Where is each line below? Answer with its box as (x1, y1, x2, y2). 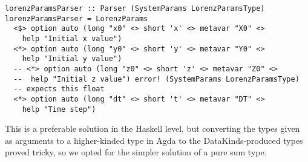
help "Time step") (22, 105, 96, 114)
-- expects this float (13, 85, 105, 94)
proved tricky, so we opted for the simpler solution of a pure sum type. (5, 146, 267, 158)
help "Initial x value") (22, 34, 122, 43)
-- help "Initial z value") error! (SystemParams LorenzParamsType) (13, 74, 300, 83)
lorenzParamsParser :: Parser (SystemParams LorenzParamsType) (5, 4, 265, 13)
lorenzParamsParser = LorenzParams (5, 14, 148, 23)
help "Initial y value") (22, 54, 122, 63)
